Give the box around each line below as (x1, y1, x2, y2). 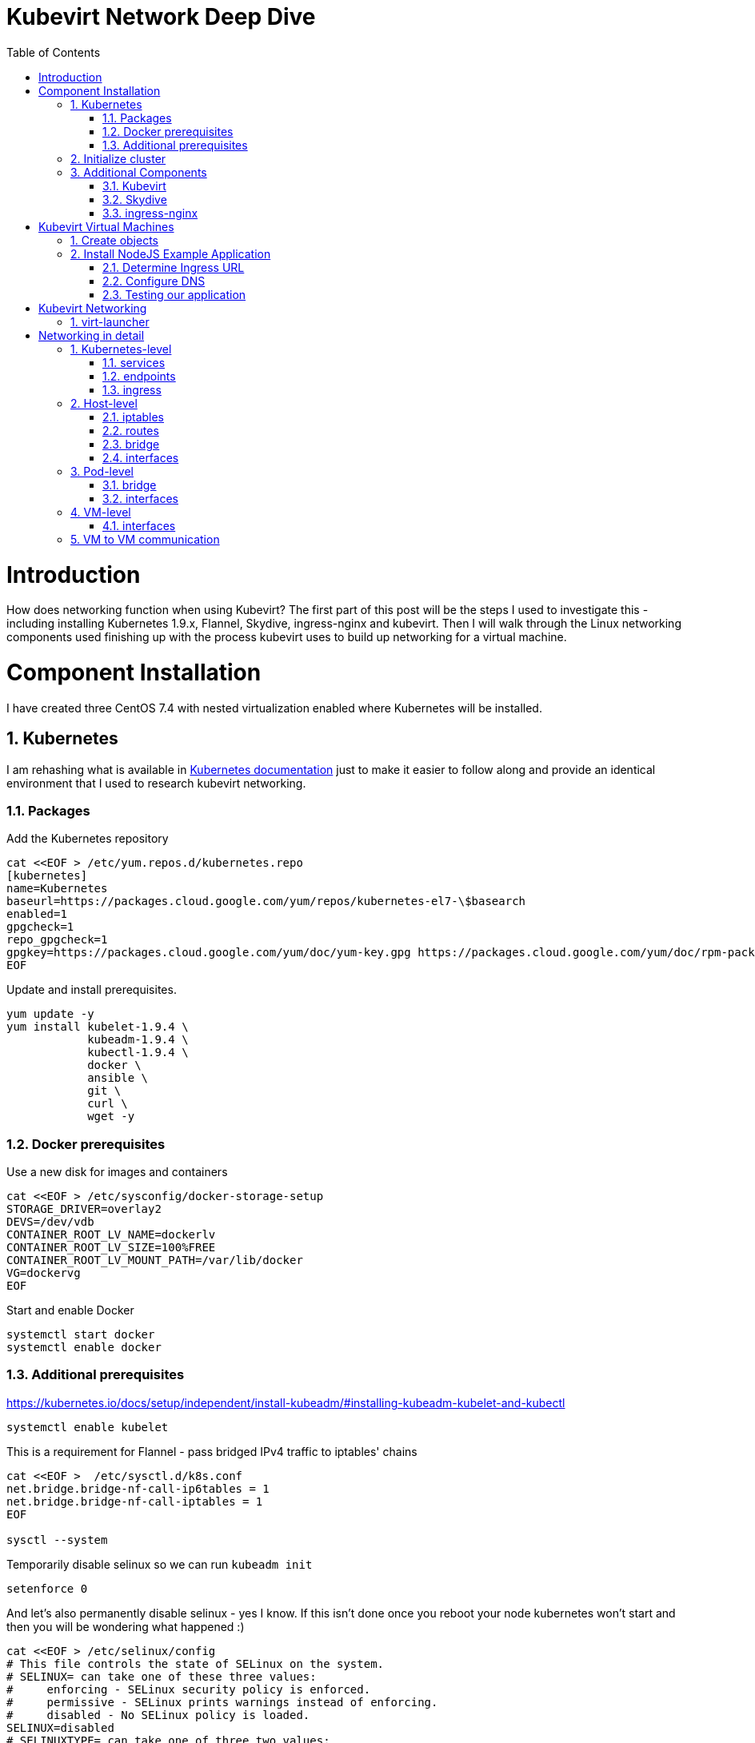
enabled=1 (6, 907, 67, 921)
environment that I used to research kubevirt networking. (6, 776, 306, 790)
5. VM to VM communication (70, 532, 220, 546)
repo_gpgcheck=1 (6, 933, 108, 947)
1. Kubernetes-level (70, 341, 172, 356)
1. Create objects (70, 233, 158, 247)
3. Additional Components (70, 165, 207, 179)
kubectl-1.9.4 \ (87, 1046, 189, 1059)
